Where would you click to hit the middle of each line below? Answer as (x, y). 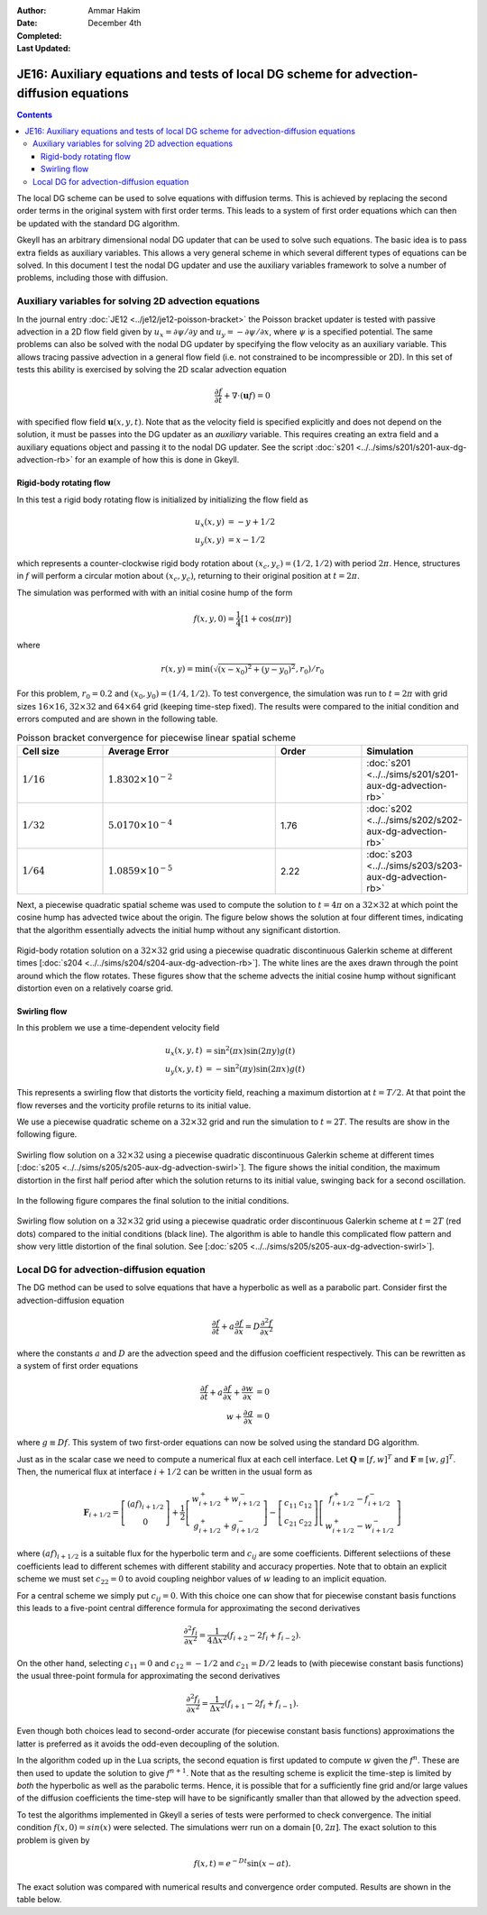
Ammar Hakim (114, 10)
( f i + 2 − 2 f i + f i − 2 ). (264, 1636)
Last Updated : (44, 49)
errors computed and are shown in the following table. (117, 719)
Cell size (41, 751)
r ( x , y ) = (177, 669)
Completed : (39, 35)
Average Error (138, 751)
